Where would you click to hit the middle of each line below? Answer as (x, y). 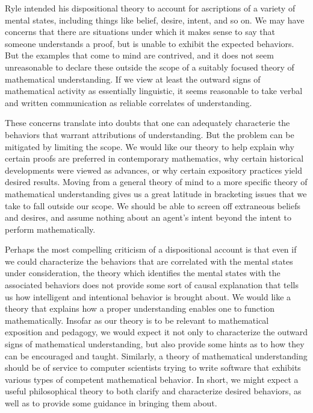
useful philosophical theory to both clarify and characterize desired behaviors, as (153, 391)
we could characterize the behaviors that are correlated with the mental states (149, 261)
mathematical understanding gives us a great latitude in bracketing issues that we (156, 193)
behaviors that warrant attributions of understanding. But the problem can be (150, 134)
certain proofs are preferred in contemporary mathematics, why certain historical (154, 158)
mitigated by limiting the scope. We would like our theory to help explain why (150, 146)
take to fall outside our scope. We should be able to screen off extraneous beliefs (153, 205)
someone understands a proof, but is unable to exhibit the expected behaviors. (150, 43)
